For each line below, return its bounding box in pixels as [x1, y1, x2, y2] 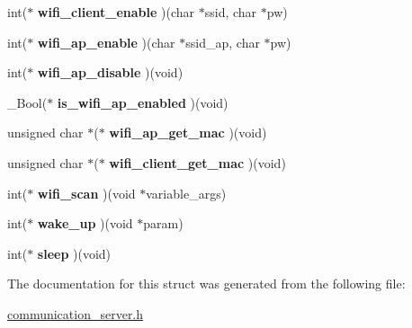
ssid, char [204, 3, 257, 21]
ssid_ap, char [185, 32, 260, 51]
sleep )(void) [37, 244, 112, 262]
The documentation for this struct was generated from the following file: [7, 274, 406, 293]
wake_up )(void [37, 214, 133, 233]
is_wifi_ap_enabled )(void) [57, 93, 228, 111]
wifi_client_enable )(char [37, 3, 195, 21]
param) [143, 214, 184, 233]
